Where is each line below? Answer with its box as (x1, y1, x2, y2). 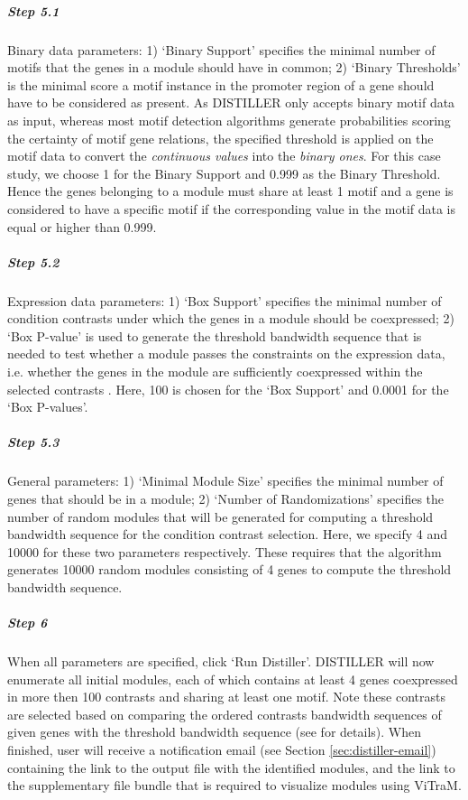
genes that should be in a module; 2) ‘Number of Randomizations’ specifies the (7, 488, 445, 507)
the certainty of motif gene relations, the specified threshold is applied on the (7, 128, 434, 147)
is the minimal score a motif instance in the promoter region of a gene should (7, 75, 435, 94)
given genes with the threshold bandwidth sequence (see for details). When (7, 722, 421, 741)
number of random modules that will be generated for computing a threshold (7, 507, 434, 526)
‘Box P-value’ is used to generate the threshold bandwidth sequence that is (7, 326, 422, 345)
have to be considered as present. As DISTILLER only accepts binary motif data (7, 93, 455, 112)
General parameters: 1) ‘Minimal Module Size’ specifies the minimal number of (7, 471, 444, 490)
